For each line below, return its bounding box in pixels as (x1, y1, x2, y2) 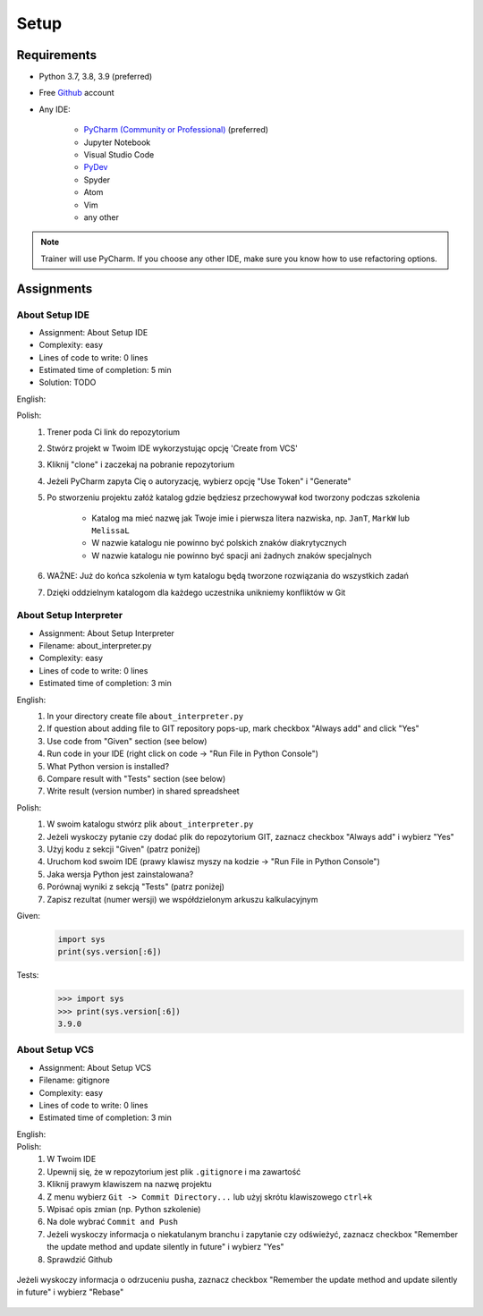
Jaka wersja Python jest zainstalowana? (47, 869, 194, 879)
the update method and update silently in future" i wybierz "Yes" (47, 1242, 285, 1252)
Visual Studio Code (83, 149, 155, 160)
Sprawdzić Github (47, 1253, 114, 1265)
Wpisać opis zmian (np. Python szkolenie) (47, 1204, 201, 1215)
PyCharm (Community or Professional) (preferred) (83, 124, 268, 135)
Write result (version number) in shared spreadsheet (47, 785, 241, 796)
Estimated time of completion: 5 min (38, 365, 172, 376)
